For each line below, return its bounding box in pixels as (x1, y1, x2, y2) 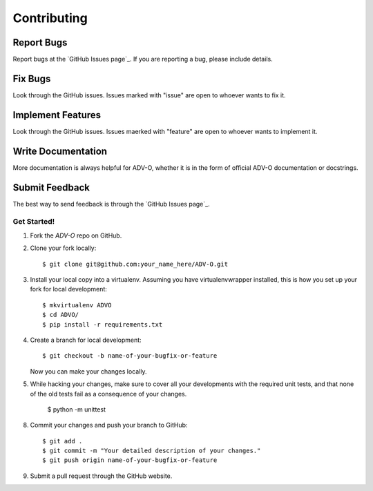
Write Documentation (12, 145, 107, 157)
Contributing (12, 10, 88, 26)
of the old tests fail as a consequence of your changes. (30, 389, 187, 398)
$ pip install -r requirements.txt (42, 320, 163, 328)
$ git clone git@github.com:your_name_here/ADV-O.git (42, 260, 228, 268)
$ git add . (42, 437, 83, 445)
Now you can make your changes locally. (30, 367, 147, 376)
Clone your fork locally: (30, 244, 97, 252)
